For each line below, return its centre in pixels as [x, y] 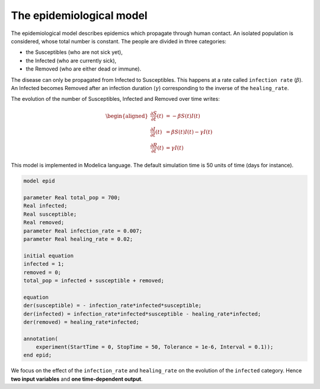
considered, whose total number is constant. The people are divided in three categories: [119, 41]
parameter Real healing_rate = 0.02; [78, 239]
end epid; [38, 355]
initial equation [49, 256]
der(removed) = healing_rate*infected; [81, 322]
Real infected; [45, 206]
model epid [39, 181]
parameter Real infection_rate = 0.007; [83, 231]
